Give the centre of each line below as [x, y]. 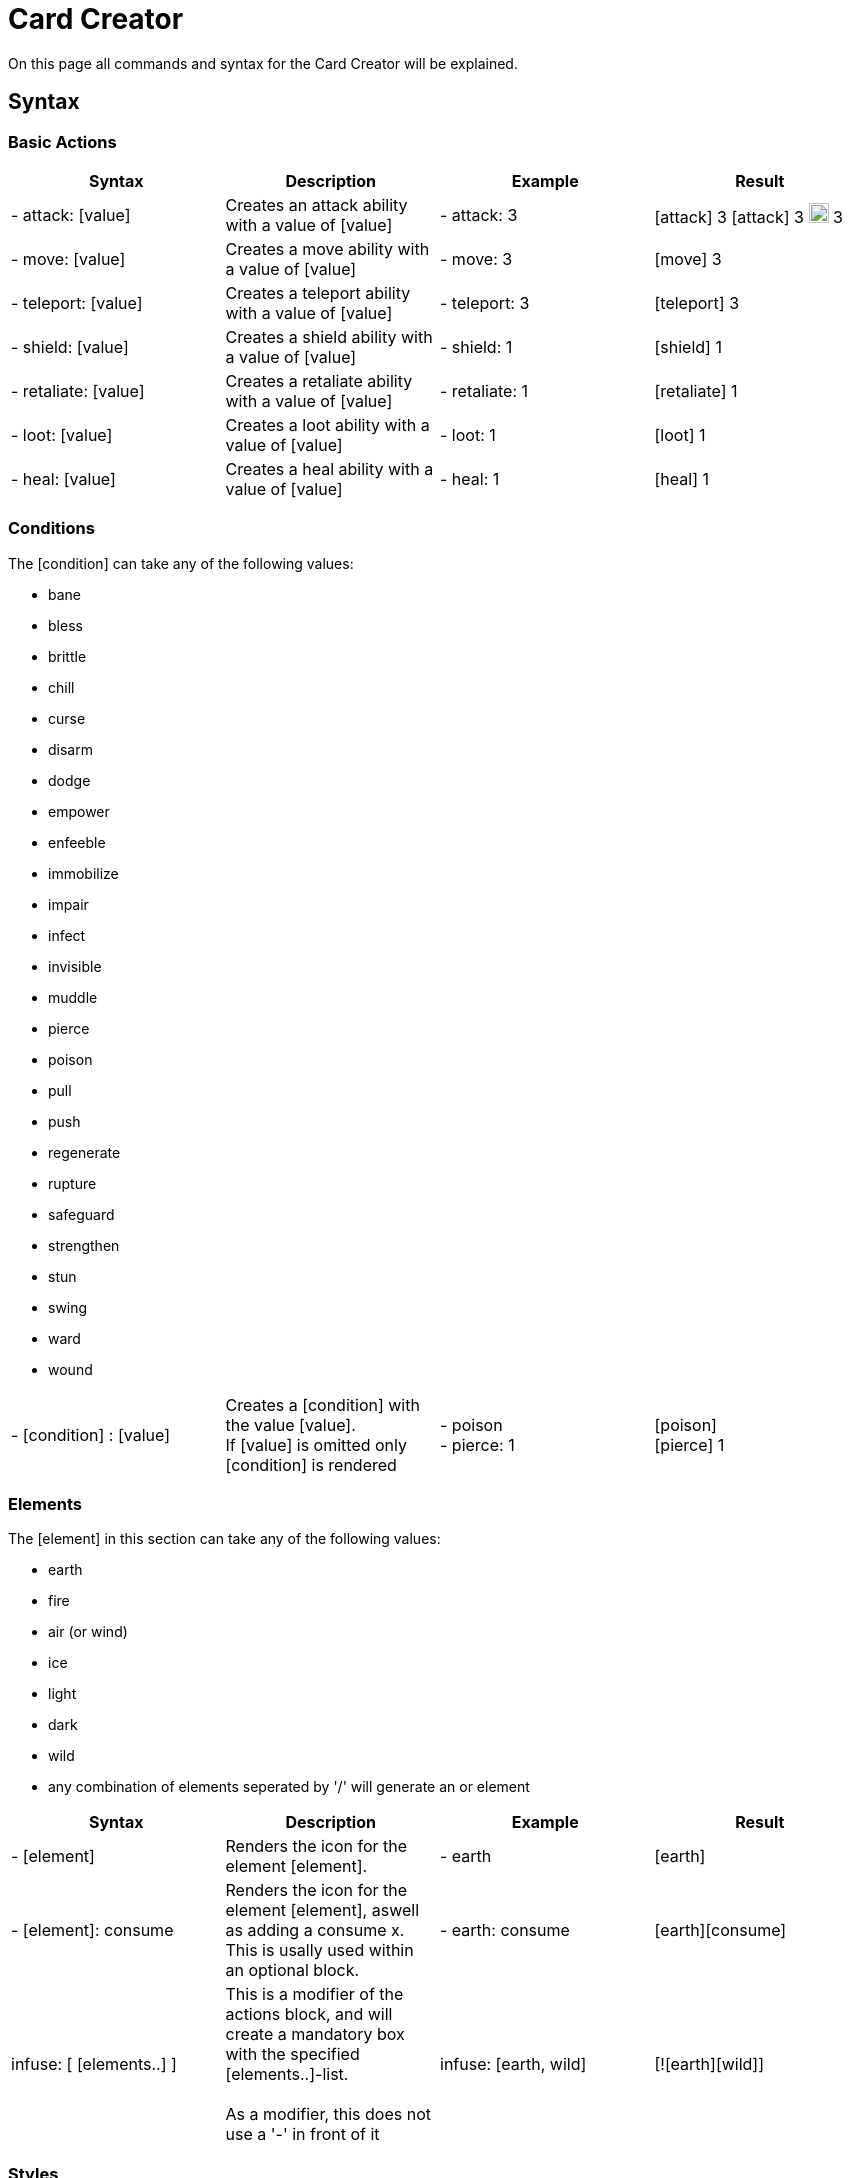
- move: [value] [68, 258]
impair [68, 904]
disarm [70, 749]
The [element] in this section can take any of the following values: [224, 1539]
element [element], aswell [322, 1910]
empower [79, 811]
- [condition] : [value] [91, 1434]
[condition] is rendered [311, 1464]
